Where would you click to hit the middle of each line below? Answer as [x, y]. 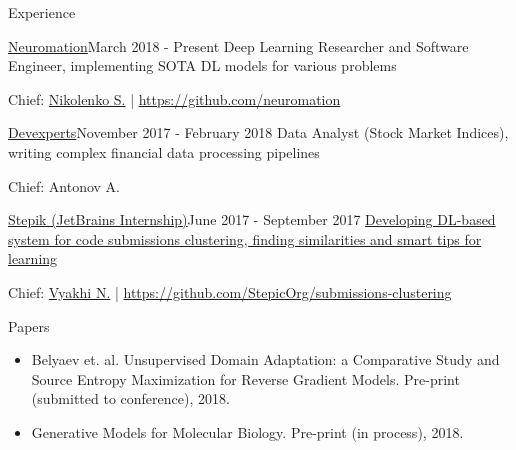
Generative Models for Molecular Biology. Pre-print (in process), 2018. [247, 431]
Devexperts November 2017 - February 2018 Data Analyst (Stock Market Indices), [258, 132]
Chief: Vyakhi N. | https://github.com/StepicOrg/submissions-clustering [230, 291]
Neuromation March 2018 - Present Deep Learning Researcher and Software [238, 45]
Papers [29, 325]
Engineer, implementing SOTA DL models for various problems [202, 65]
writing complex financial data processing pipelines [164, 151]
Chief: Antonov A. [64, 185]
